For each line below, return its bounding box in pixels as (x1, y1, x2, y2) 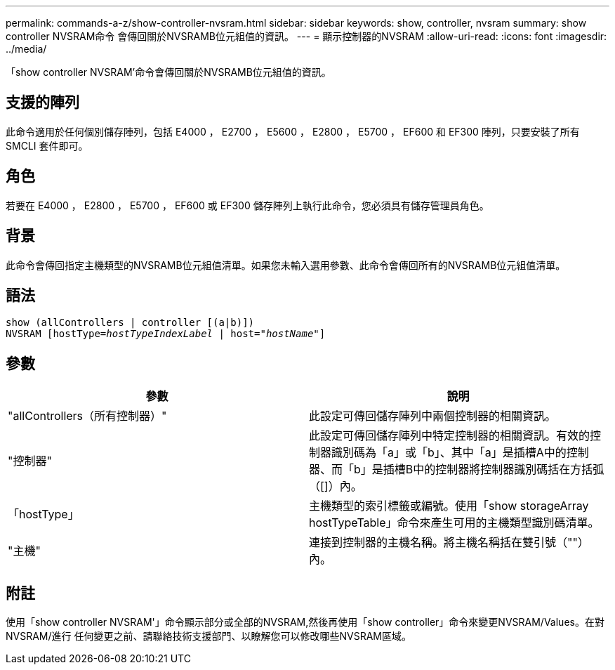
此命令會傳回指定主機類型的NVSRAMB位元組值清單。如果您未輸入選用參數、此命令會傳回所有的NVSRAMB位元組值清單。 (6, 258, 566, 271)
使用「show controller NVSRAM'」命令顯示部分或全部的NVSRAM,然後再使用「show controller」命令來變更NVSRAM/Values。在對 (6, 616, 604, 629)
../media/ (6, 43, 47, 55)
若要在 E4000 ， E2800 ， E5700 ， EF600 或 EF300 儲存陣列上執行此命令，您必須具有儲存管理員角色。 (6, 199, 489, 211)
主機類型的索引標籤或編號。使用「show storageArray (309, 499, 589, 513)
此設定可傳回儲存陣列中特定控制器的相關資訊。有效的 (309, 428, 590, 443)
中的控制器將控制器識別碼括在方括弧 (413, 462, 604, 477)
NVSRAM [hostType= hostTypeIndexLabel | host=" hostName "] (6, 328, 326, 340)
